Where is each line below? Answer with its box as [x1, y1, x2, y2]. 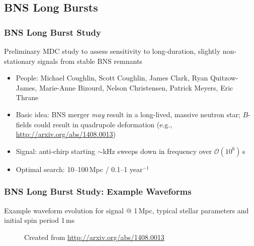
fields [16, 119, 32, 129]
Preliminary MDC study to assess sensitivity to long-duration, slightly [4, 46, 221, 56]
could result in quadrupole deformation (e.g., [34, 119, 173, 129]
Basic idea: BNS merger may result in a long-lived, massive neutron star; [16, 109, 240, 119]
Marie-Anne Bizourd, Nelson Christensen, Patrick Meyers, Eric [39, 82, 233, 93]
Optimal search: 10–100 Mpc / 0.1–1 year [16, 163, 143, 174]
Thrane [16, 92, 39, 103]
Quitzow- [210, 72, 238, 83]
